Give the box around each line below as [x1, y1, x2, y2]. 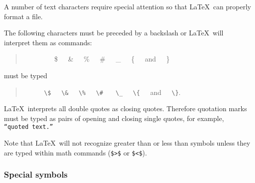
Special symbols [4, 168, 68, 181]
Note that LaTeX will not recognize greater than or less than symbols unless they [4, 138, 251, 148]
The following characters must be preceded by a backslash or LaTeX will [4, 28, 224, 38]
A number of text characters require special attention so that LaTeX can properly [4, 1, 251, 11]
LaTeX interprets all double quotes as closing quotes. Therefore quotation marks [4, 103, 247, 114]
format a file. [4, 11, 43, 21]
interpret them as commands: [4, 37, 92, 47]
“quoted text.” [4, 123, 53, 131]
